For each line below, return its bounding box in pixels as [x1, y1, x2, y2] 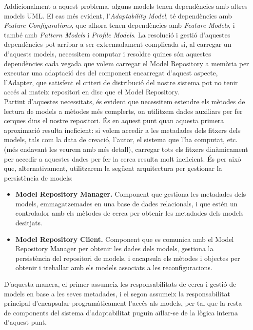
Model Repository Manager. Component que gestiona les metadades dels [15, 189, 246, 199]
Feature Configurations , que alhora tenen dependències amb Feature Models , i [4, 20, 235, 30]
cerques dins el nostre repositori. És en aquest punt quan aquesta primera [4, 115, 224, 126]
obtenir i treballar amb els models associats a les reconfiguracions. [15, 262, 213, 273]
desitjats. [15, 218, 42, 228]
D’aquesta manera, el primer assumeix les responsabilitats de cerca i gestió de [4, 279, 236, 289]
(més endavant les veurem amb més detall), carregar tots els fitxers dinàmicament [4, 144, 248, 154]
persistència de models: [4, 172, 73, 183]
